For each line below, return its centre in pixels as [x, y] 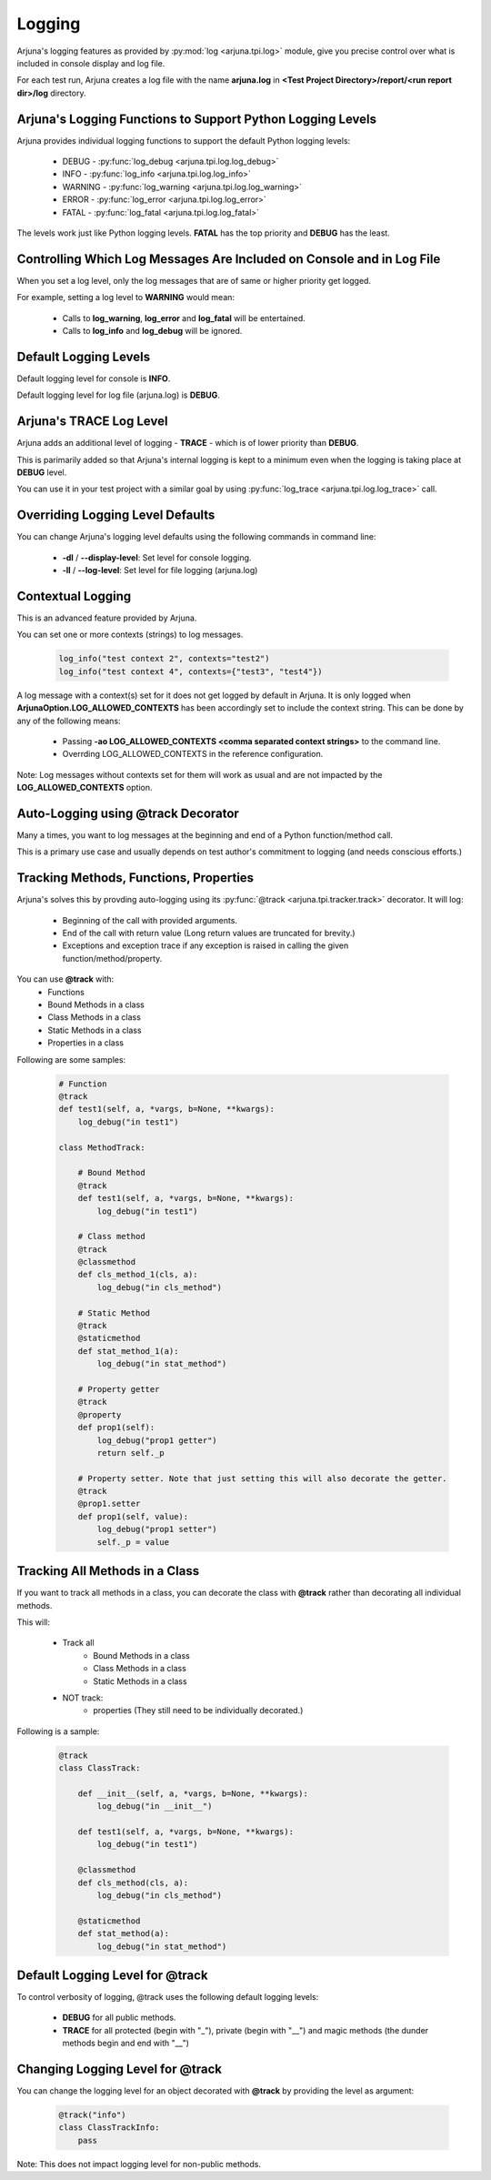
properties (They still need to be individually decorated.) [198, 1711]
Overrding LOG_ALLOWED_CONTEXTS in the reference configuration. [193, 754]
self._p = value [133, 1542]
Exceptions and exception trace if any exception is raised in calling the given [205, 945]
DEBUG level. [42, 472]
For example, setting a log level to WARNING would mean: [126, 298]
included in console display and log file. [91, 63]
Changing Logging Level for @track [120, 2069]
